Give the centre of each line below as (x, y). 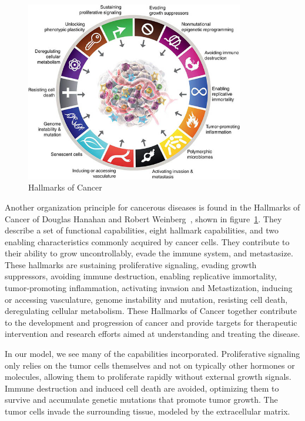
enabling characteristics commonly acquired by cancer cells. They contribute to (147, 241)
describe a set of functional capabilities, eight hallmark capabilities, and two (142, 230)
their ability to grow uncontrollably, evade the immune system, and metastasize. (149, 253)
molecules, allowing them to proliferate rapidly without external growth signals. (148, 377)
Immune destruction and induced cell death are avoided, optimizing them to (142, 388)
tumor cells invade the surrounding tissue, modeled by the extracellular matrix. (148, 411)
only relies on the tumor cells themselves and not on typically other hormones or (150, 365)
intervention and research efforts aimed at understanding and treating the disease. (152, 334)
